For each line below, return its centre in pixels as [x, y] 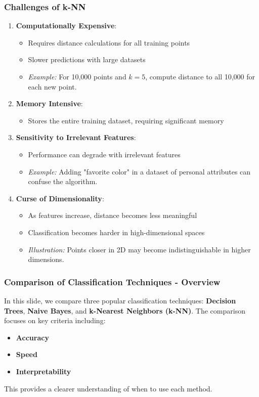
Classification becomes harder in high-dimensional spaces [116, 232]
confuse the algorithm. [63, 181]
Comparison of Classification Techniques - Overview [112, 281]
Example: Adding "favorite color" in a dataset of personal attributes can [139, 171]
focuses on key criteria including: [55, 320]
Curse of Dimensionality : [60, 198]
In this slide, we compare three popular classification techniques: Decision [120, 300]
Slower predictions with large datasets [87, 59]
